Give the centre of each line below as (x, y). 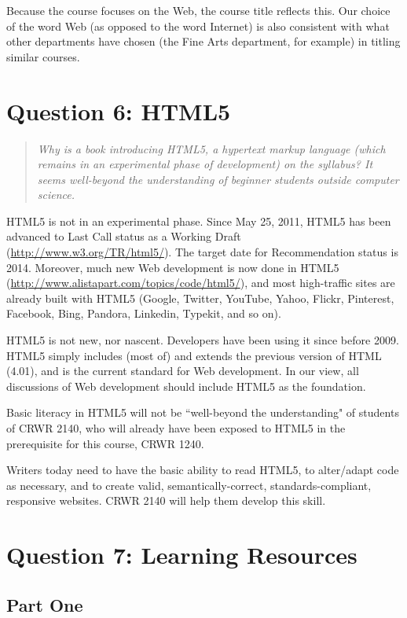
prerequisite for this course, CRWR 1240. (105, 443)
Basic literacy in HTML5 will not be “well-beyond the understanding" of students (203, 412)
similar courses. (43, 56)
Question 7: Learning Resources (182, 555)
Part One (45, 604)
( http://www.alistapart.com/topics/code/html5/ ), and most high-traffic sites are (201, 283)
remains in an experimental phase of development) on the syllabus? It (205, 164)
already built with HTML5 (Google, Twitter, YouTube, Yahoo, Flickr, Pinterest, (200, 298)
